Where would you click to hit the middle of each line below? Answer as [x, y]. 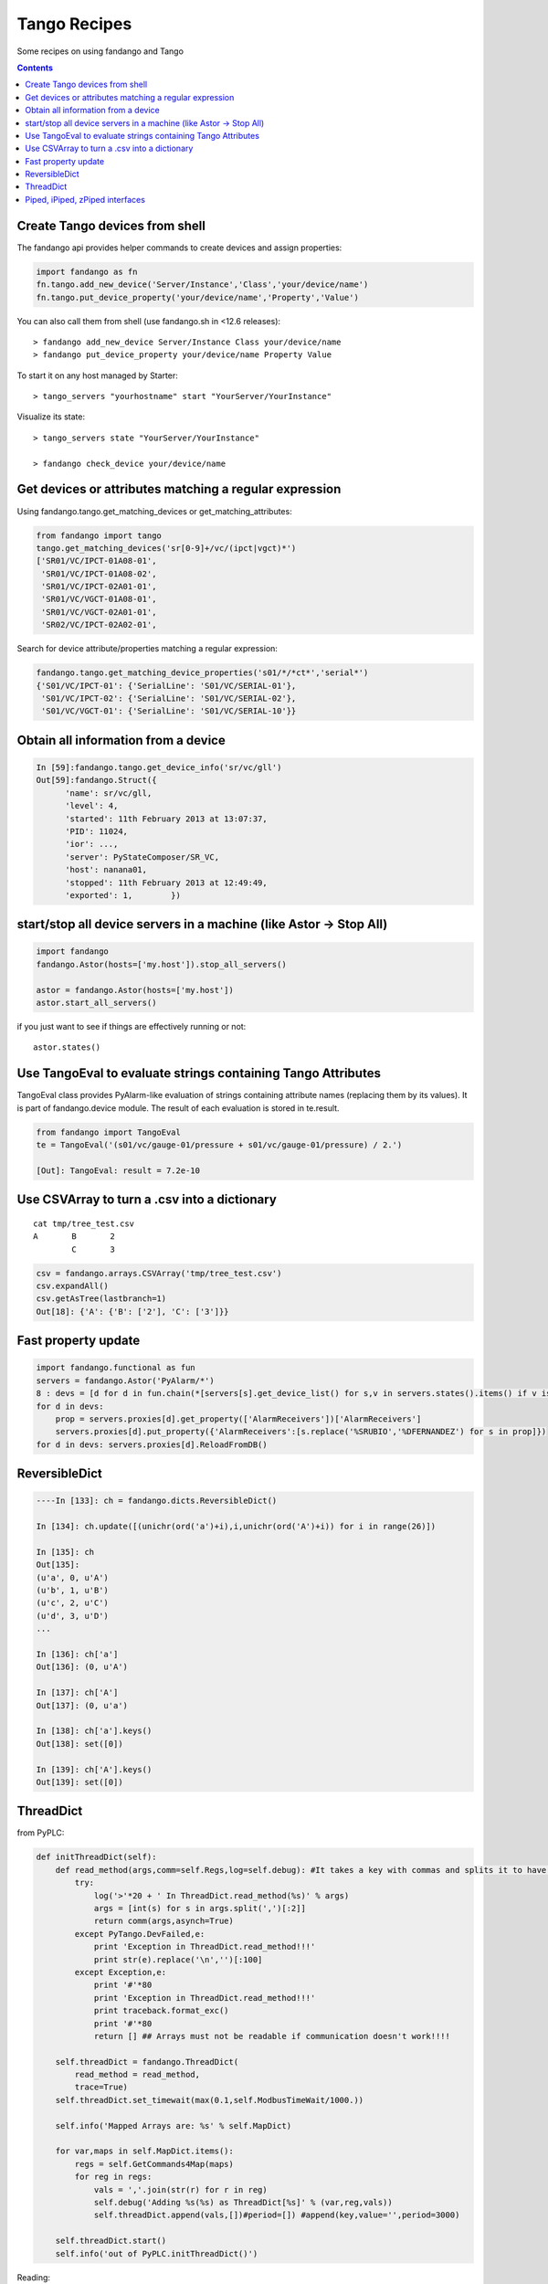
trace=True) [101, 2087]
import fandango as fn [87, 271]
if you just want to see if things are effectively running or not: [132, 1027]
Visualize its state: [51, 417]
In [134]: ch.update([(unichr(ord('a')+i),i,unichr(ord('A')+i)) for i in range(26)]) [236, 1527]
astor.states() [67, 1047]
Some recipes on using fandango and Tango [100, 51]
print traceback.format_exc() [161, 2011]
